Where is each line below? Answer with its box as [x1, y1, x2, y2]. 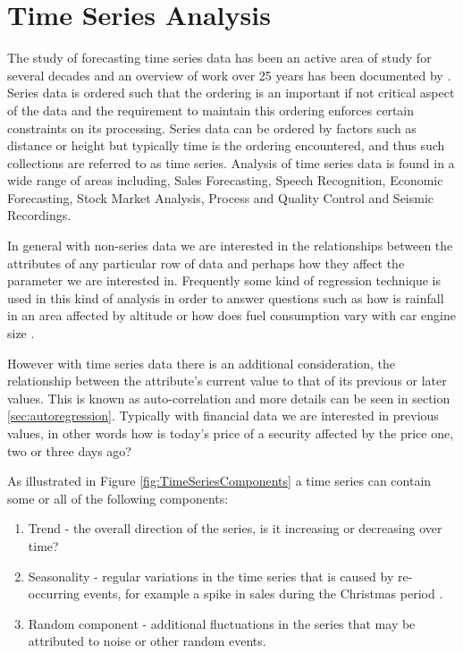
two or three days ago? [7, 441, 131, 460]
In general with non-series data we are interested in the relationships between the [7, 236, 453, 255]
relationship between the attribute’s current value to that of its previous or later [7, 371, 447, 390]
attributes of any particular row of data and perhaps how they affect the [7, 253, 405, 272]
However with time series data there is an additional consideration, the [7, 353, 396, 372]
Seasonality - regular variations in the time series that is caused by [28, 566, 394, 585]
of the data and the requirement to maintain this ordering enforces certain [7, 100, 415, 119]
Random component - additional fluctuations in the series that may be [28, 614, 416, 632]
